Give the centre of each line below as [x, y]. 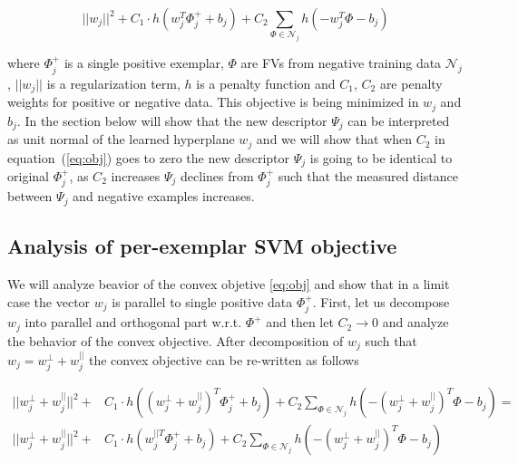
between [30, 196]
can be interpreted [399, 120]
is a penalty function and [266, 83]
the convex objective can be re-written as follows [224, 359]
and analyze [415, 322]
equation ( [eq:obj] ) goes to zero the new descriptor [149, 157]
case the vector [49, 301]
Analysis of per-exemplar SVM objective [202, 246]
